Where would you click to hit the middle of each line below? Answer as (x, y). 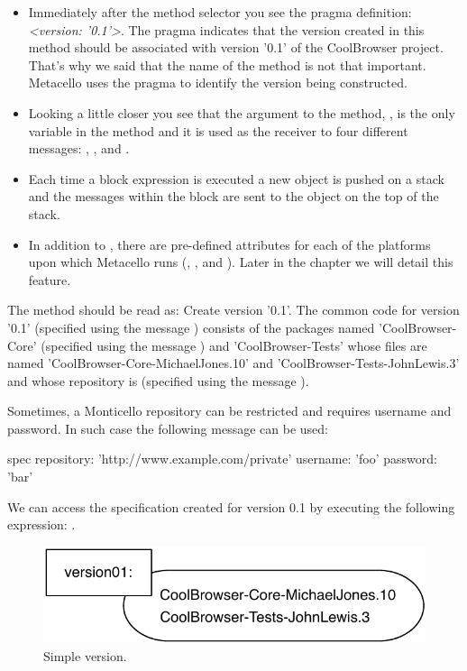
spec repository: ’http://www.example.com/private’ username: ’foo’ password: (222, 459)
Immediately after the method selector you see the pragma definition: (220, 12)
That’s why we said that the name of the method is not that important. (227, 64)
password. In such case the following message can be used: (168, 428)
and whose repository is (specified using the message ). (158, 380)
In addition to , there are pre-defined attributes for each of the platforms (229, 244)
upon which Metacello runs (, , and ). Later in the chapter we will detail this (241, 262)
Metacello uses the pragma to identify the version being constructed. (218, 83)
